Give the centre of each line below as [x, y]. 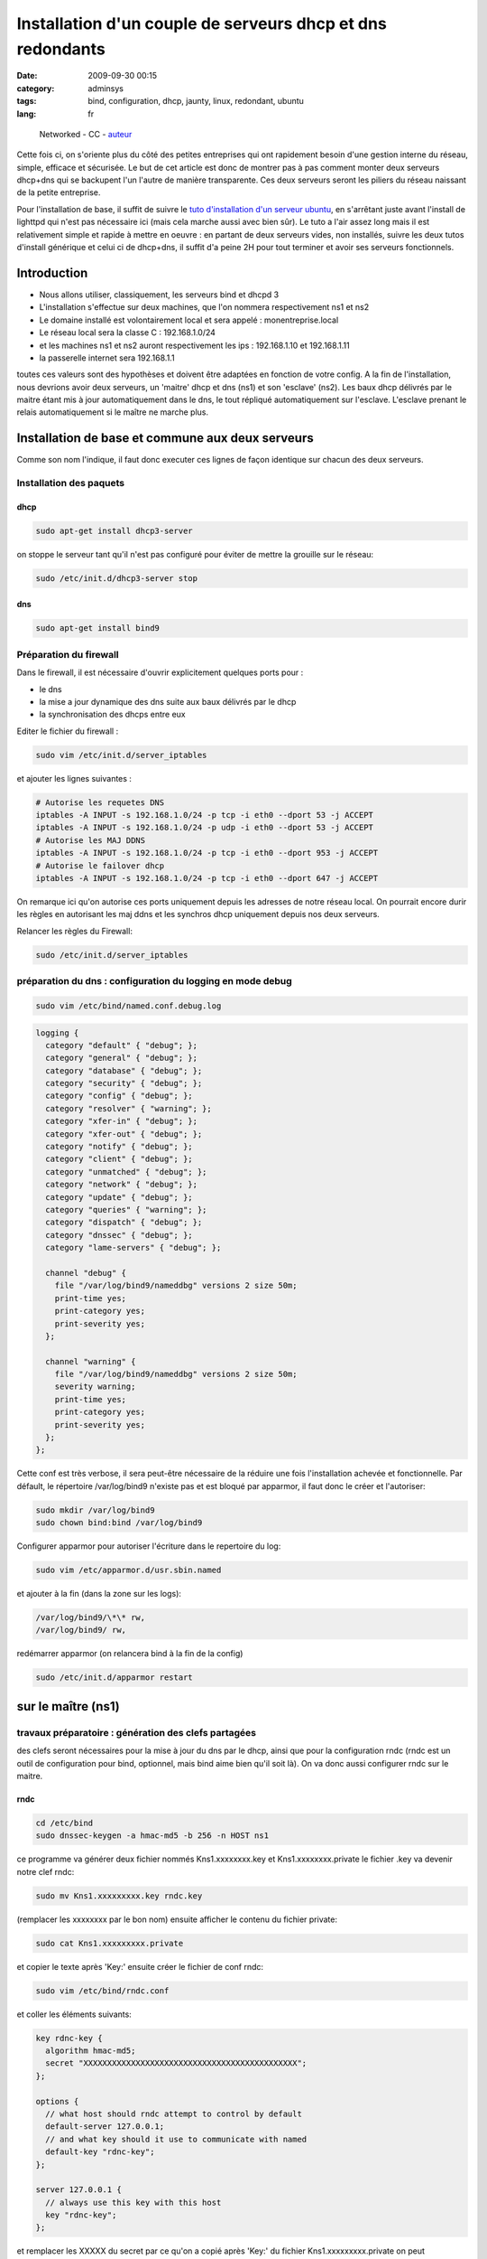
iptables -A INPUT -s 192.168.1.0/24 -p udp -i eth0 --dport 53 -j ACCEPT [205, 828]
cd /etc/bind [64, 1823]
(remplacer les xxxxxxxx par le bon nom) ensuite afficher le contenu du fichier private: [177, 1919]
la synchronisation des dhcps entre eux [112, 715]
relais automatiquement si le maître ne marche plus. [113, 412]
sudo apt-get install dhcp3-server [114, 530]
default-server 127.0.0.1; [105, 2127]
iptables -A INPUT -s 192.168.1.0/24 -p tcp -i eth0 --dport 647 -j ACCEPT [207, 878]
